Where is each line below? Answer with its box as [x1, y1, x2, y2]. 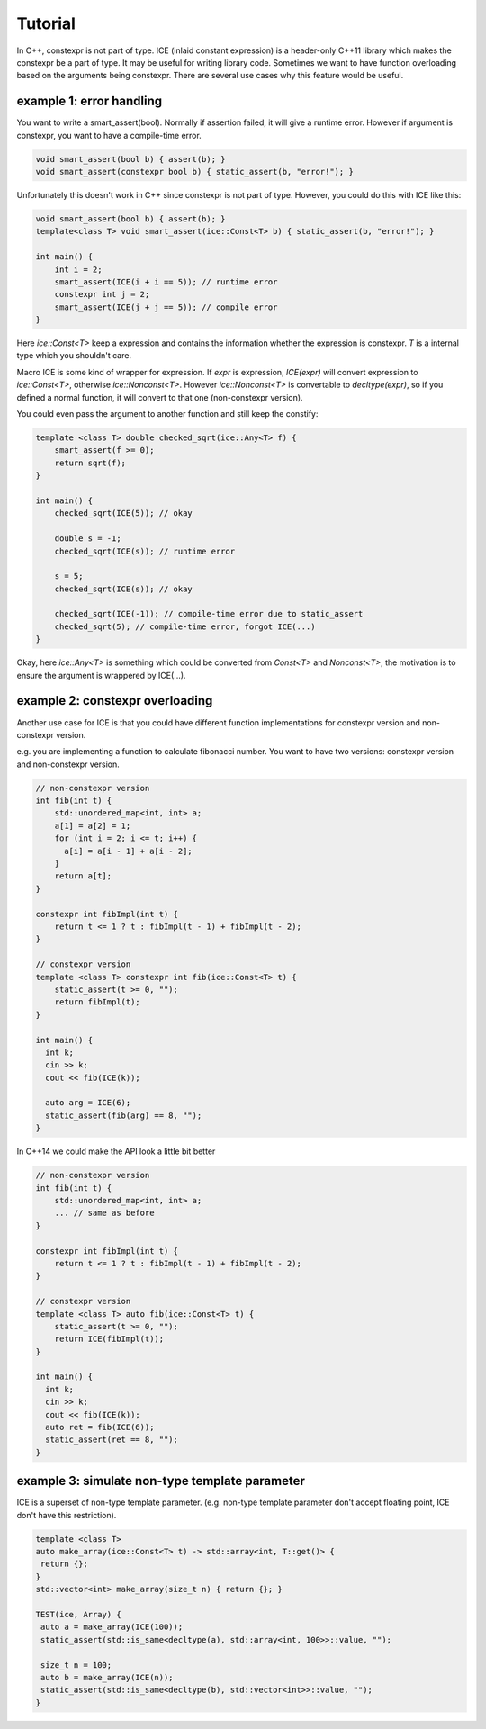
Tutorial [16, 14, 76, 33]
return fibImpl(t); [54, 997, 141, 1007]
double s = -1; [54, 534, 121, 544]
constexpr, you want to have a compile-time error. [16, 130, 202, 140]
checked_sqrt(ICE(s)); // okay [54, 583, 193, 594]
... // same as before [54, 1208, 155, 1219]
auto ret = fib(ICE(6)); [45, 1422, 155, 1433]
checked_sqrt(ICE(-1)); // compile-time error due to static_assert [54, 608, 364, 619]
